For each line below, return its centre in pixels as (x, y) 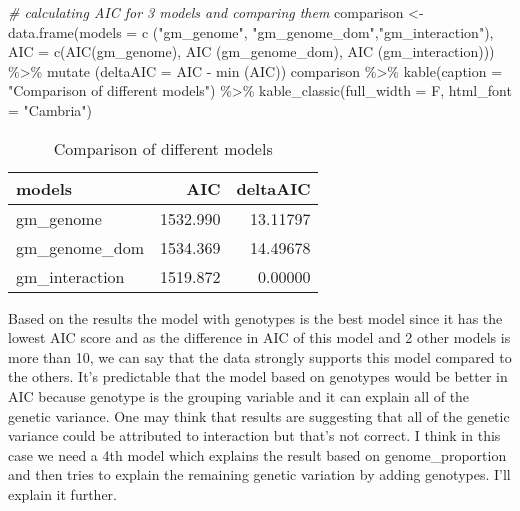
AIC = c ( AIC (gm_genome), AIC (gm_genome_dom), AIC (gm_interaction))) (251, 51)
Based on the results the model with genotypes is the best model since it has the (255, 317)
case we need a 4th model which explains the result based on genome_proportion (257, 454)
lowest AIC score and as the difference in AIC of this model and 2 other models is (259, 337)
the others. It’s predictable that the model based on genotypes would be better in (258, 376)
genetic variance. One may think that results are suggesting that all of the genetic (259, 415)
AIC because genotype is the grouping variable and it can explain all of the (239, 395)
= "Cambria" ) (50, 109)
